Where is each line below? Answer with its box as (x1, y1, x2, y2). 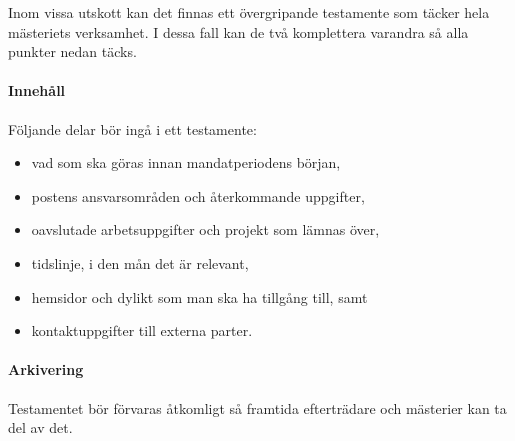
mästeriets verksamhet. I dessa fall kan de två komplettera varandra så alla (8, 21, 469, 42)
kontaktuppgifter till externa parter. (31, 320, 253, 341)
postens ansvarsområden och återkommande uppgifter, (31, 185, 365, 206)
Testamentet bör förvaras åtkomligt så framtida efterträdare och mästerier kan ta (8, 397, 507, 418)
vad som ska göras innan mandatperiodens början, (31, 152, 341, 173)
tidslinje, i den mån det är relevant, (31, 252, 249, 273)
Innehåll (8, 80, 66, 101)
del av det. (8, 417, 73, 438)
